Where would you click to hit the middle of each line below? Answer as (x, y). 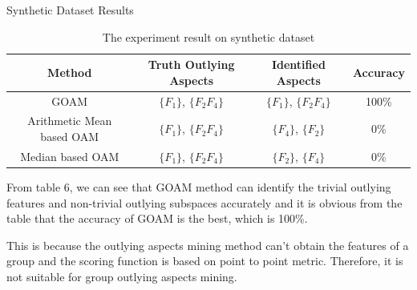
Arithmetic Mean (70, 121)
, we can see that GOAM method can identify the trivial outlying (230, 187)
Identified (298, 64)
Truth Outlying (191, 64)
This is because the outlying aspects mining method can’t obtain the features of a (208, 245)
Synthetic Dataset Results (70, 10)
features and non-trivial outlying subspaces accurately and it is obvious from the (204, 202)
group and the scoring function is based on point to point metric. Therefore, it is (205, 261)
